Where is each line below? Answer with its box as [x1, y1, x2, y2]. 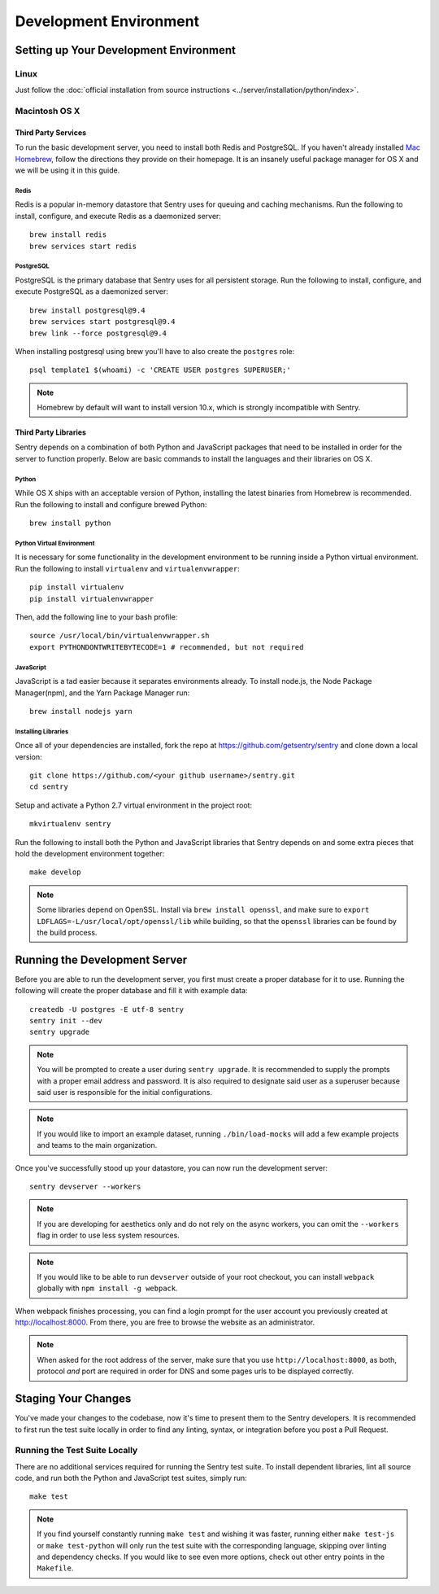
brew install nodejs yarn [29, 707, 133, 716]
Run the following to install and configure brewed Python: [15, 499, 207, 509]
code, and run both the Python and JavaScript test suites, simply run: [15, 1474, 247, 1483]
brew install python [29, 519, 111, 528]
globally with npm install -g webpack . [37, 1283, 178, 1294]
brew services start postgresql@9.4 [29, 317, 176, 326]
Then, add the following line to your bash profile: [15, 611, 178, 622]
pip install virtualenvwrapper [29, 594, 154, 603]
